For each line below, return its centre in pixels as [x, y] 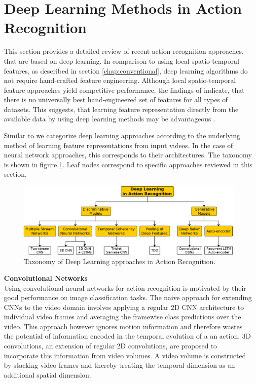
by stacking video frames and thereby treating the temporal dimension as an [120, 365]
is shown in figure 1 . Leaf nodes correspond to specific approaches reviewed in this [128, 164]
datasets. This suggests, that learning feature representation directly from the [121, 109]
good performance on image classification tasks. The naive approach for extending [128, 297]
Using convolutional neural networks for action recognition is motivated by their [125, 287]
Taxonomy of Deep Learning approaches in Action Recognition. [120, 261]
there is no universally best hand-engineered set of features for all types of [116, 99]
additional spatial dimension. [48, 374]
